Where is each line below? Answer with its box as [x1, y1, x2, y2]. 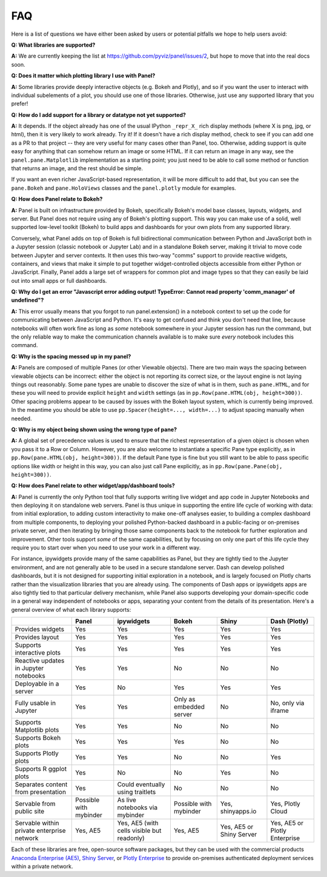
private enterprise [15, 827, 66, 835]
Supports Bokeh [15, 733, 61, 742]
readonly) [117, 834, 145, 842]
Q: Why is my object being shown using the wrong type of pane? [11, 426, 177, 433]
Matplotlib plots [15, 726, 59, 734]
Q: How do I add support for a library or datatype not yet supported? [11, 111, 186, 118]
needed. [11, 415, 32, 422]
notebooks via [117, 803, 157, 812]
